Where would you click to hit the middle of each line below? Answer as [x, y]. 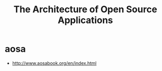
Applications [85, 20]
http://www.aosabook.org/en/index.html [54, 63]
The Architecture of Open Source [85, 9]
